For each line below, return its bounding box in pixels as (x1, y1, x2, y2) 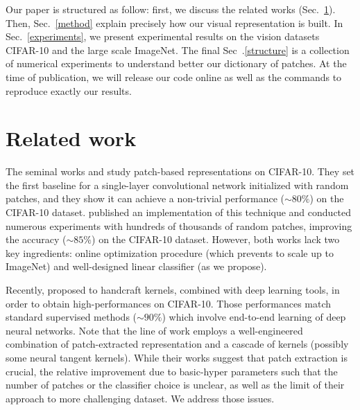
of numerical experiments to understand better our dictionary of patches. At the (6, 56, 347, 71)
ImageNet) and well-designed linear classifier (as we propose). (6, 259, 267, 274)
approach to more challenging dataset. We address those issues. (6, 391, 275, 405)
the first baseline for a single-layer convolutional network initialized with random (6, 177, 349, 192)
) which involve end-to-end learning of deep (162, 310, 346, 324)
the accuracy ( (6, 232, 67, 247)
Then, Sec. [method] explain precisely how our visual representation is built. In (6, 15, 343, 30)
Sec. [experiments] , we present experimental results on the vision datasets (6, 29, 320, 44)
